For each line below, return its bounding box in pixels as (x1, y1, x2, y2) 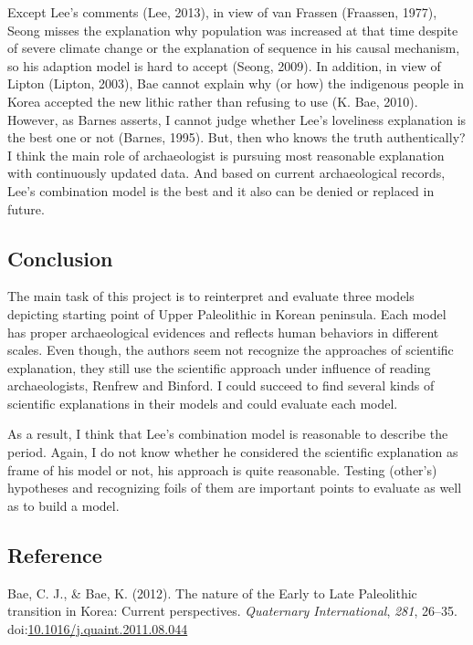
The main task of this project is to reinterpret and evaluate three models (7, 286, 415, 306)
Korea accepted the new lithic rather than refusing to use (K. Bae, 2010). (7, 91, 418, 110)
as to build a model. (7, 495, 120, 515)
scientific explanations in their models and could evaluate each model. (7, 393, 398, 412)
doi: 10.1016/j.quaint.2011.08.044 (7, 619, 188, 638)
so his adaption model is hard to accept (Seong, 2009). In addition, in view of (7, 56, 441, 75)
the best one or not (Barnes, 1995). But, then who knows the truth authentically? (7, 128, 466, 147)
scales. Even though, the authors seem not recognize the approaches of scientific (7, 340, 454, 359)
